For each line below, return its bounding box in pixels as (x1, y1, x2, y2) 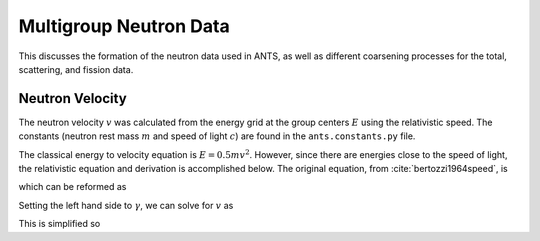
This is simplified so (18, 218, 101, 230)
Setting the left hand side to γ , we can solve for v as (18, 199, 234, 211)
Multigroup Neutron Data (18, 15, 230, 37)
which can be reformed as (18, 181, 127, 193)
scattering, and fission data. (18, 63, 134, 75)
